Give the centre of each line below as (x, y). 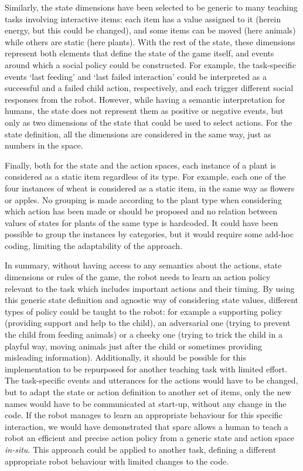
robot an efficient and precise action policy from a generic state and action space (149, 438)
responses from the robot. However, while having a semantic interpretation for (145, 99)
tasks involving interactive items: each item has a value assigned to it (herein (143, 18)
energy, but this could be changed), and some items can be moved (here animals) (150, 30)
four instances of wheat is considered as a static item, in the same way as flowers (150, 188)
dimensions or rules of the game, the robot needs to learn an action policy (138, 277)
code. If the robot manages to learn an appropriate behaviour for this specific (144, 415)
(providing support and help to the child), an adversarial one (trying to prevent (148, 323)
